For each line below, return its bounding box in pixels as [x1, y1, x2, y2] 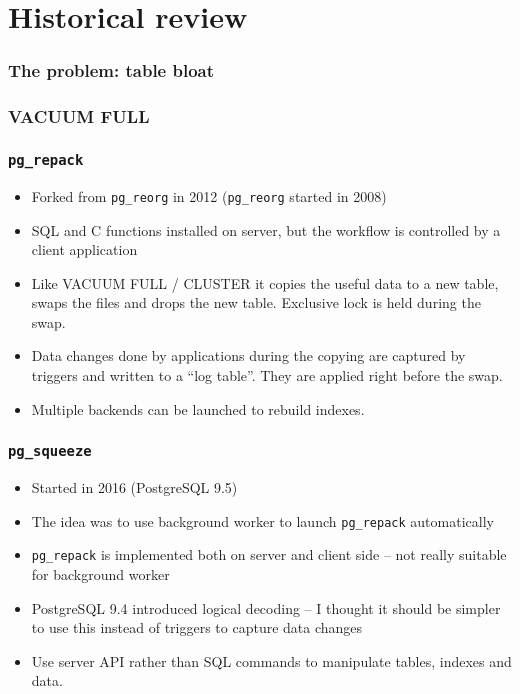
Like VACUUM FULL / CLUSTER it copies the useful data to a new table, [31, 272, 499, 293]
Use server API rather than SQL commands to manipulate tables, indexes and [31, 650, 512, 671]
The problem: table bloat [8, 58, 215, 83]
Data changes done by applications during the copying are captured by [31, 345, 466, 366]
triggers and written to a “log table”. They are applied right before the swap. [31, 365, 503, 386]
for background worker [31, 563, 170, 584]
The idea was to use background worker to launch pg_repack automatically [31, 510, 494, 531]
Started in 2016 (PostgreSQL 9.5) [31, 477, 238, 498]
